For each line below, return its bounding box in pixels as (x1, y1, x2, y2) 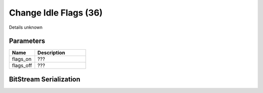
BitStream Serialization (9, 75, 80, 83)
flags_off (12, 62, 32, 69)
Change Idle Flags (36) (9, 7, 103, 18)
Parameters (9, 37, 45, 45)
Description (37, 49, 65, 56)
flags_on (12, 56, 32, 63)
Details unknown (9, 24, 43, 30)
